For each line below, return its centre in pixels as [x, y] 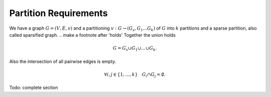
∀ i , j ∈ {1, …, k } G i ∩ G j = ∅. [135, 75]
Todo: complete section [34, 87]
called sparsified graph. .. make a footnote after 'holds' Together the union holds [92, 35]
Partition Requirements [58, 13]
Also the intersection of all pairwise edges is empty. [63, 61]
